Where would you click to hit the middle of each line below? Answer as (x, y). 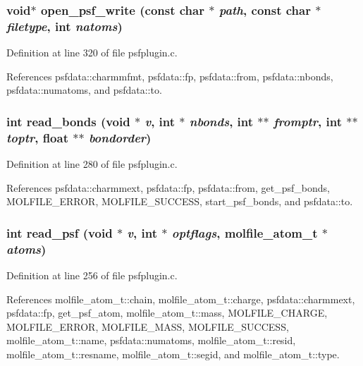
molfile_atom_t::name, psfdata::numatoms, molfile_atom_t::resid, (151, 340)
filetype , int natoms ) (64, 26)
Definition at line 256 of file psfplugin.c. (92, 275)
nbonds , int (221, 121)
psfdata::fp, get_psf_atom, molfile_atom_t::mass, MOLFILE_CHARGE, (167, 313)
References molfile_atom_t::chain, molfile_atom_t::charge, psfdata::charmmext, (181, 299)
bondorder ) (120, 137)
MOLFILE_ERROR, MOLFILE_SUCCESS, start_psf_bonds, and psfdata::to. (180, 201)
